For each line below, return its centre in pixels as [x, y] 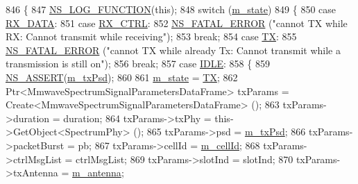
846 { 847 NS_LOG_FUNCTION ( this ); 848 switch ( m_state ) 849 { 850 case [171, 9]
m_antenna [97, 173]
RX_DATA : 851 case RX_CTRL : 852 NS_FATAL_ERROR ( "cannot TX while [177, 23]
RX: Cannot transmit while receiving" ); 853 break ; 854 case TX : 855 [151, 36]
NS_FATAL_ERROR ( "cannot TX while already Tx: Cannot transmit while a [173, 50]
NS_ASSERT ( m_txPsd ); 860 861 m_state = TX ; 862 [122, 77]
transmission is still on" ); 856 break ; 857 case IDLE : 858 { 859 [138, 64]
